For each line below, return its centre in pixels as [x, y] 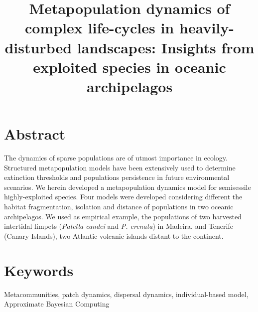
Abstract [35, 134]
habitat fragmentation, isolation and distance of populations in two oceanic [119, 207]
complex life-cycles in [100, 28]
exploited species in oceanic [129, 67]
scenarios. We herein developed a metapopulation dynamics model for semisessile [128, 187]
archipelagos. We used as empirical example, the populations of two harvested [123, 216]
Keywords [39, 270]
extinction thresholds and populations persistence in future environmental [117, 177]
